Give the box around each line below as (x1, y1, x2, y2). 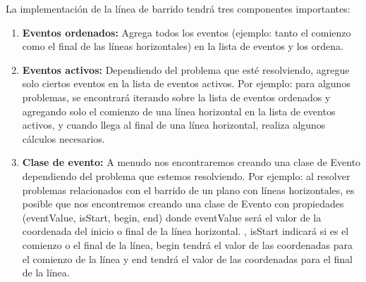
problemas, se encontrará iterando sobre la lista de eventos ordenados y (22, 89, 331, 104)
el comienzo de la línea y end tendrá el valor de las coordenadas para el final (22, 251, 353, 266)
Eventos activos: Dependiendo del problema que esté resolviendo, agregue (22, 62, 350, 77)
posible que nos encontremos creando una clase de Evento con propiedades (22, 196, 344, 211)
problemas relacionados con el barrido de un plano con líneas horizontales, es (22, 182, 355, 197)
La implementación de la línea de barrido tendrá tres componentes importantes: (6, 1, 350, 15)
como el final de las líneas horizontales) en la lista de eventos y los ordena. (22, 39, 343, 53)
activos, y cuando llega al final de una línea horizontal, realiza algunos (22, 117, 326, 132)
